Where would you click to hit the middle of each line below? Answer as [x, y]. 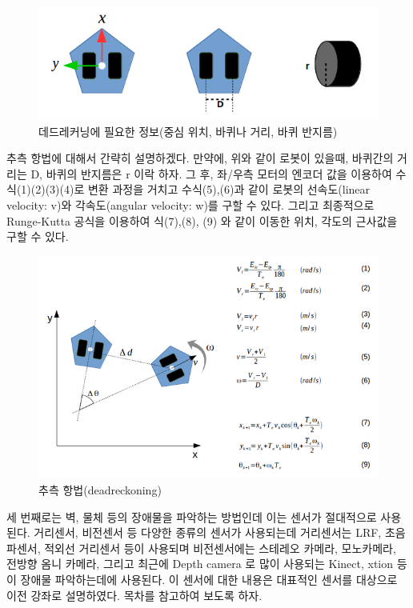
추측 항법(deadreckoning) [100, 489]
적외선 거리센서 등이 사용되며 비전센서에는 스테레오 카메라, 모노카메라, [220, 548]
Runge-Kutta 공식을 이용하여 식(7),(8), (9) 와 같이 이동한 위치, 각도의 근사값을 [202, 220]
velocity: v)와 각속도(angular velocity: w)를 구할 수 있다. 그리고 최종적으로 [190, 205]
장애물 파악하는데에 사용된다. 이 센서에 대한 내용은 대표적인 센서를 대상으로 [209, 579]
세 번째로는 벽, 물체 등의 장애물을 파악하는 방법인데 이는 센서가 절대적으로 [192, 516]
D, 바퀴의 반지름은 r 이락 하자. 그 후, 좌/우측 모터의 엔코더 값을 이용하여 [211, 173]
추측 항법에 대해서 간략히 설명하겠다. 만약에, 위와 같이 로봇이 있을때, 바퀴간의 [200, 158]
